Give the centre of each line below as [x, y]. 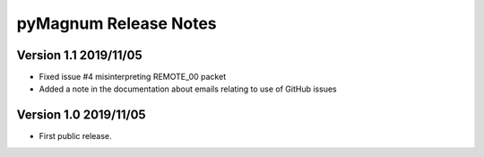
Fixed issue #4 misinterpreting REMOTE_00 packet [133, 77]
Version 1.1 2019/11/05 [79, 55]
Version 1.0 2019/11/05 [82, 115]
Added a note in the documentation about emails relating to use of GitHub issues [188, 89]
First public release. [75, 136]
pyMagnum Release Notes [117, 23]
